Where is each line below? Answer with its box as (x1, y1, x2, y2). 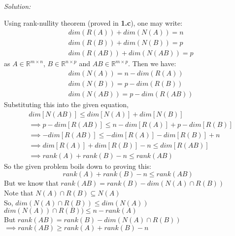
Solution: (4, 1, 31, 11)
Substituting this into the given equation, (4, 99, 129, 109)
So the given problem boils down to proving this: (4, 160, 151, 171)
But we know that (4, 178, 59, 188)
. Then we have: (128, 58, 176, 69)
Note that (4, 187, 34, 197)
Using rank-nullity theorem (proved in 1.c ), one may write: (4, 17, 183, 28)
